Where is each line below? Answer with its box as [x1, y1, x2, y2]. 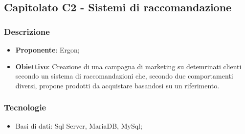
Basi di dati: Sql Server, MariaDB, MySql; [15, 120, 142, 131]
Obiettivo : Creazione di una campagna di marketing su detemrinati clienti [15, 61, 242, 71]
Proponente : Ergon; [15, 45, 80, 54]
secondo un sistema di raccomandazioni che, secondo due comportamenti [15, 71, 233, 81]
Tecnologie [4, 101, 46, 113]
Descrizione [4, 25, 50, 37]
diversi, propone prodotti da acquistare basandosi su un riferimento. [15, 80, 220, 90]
